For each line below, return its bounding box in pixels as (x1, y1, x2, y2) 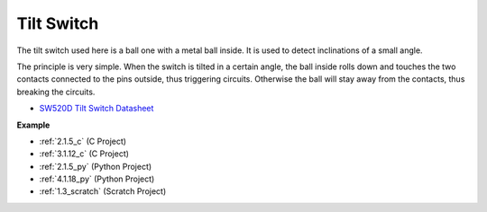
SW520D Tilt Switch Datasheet (39, 103, 154, 114)
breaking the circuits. (16, 86, 96, 97)
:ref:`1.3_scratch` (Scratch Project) (39, 186, 167, 197)
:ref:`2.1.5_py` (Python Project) (39, 161, 152, 172)
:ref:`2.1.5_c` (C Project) (39, 136, 126, 146)
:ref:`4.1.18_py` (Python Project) (39, 173, 155, 184)
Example (16, 119, 51, 130)
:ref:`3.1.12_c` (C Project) (39, 148, 130, 159)
